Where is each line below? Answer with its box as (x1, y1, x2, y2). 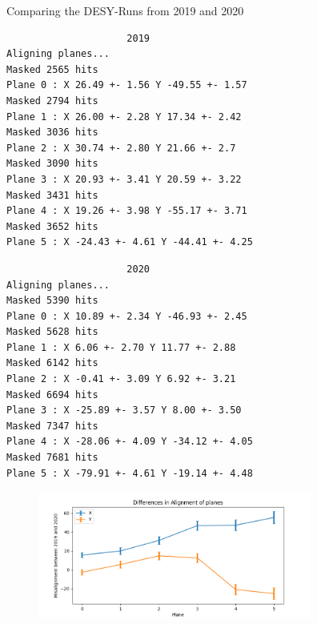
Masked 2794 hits (6, 95, 98, 107)
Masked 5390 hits (6, 295, 98, 307)
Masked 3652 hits (6, 220, 98, 232)
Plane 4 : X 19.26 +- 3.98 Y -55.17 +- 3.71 (6, 205, 247, 217)
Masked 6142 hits (6, 357, 98, 369)
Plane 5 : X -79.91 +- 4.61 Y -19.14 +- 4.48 (6, 467, 253, 479)
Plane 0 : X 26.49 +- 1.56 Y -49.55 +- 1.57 (6, 79, 247, 91)
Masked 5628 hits (6, 326, 98, 338)
